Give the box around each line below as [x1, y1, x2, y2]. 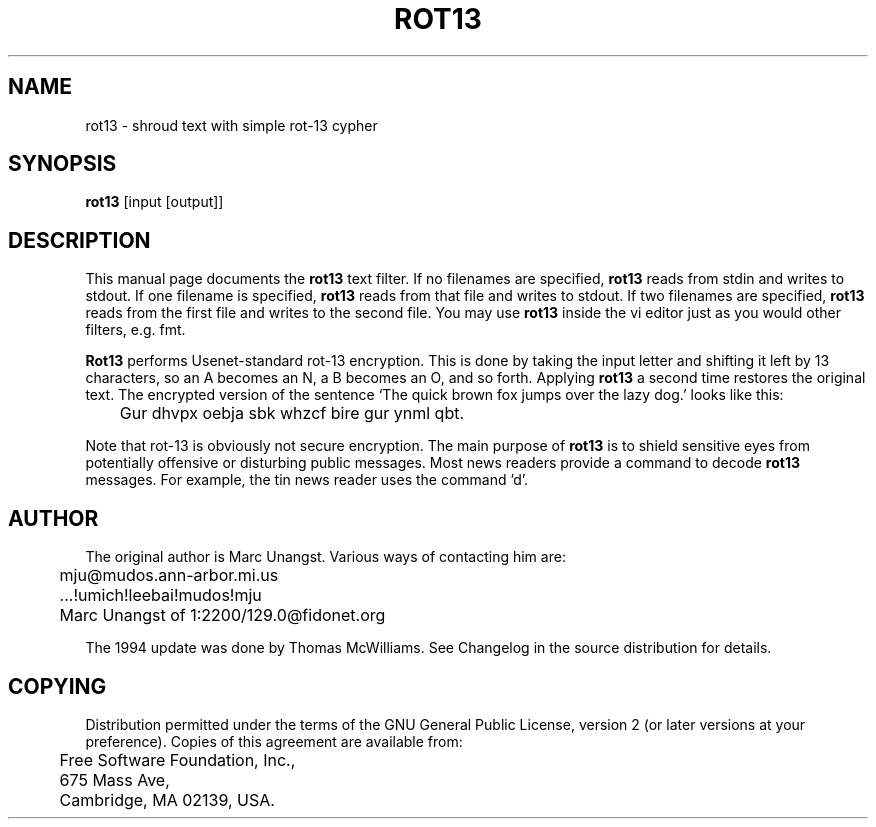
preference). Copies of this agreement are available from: [85, 732, 463, 750]
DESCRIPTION [8, 227, 151, 253]
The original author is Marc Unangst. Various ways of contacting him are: [85, 548, 566, 566]
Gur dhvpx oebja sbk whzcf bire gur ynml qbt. [119, 403, 465, 424]
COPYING [8, 673, 107, 699]
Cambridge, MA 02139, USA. [59, 789, 275, 810]
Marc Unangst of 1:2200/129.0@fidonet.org [59, 605, 386, 626]
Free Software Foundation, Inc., [59, 749, 296, 770]
